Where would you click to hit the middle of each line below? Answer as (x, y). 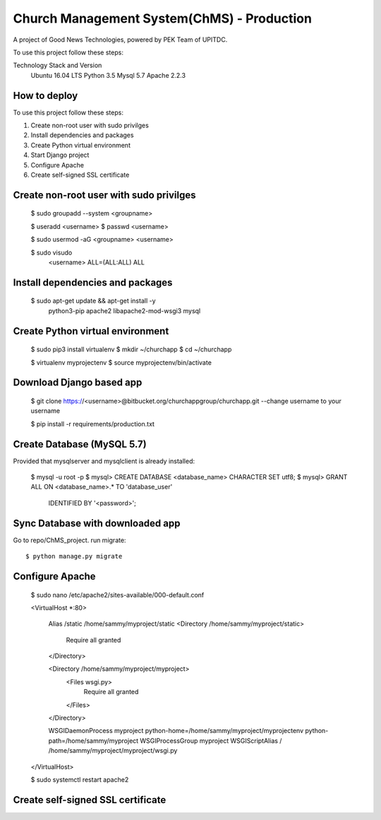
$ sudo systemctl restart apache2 (80, 779)
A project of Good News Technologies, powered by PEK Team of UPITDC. (120, 40)
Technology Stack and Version (58, 65)
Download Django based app (78, 383)
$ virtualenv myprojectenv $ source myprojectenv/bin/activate (121, 362)
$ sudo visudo (52, 252)
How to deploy (46, 95)
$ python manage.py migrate (74, 556)
